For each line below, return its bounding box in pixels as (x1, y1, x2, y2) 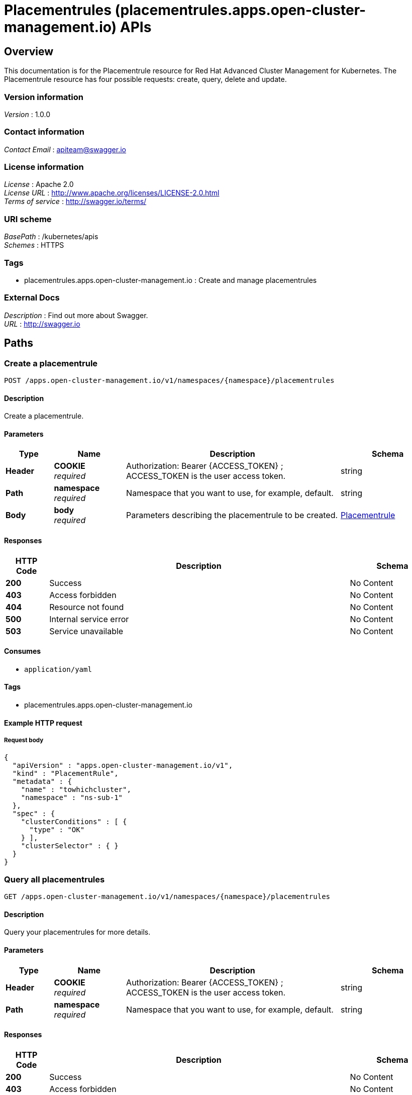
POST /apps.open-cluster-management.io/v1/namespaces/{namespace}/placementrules (4, 376, 335, 384)
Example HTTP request (4, 718, 82, 727)
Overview (4, 45, 54, 58)
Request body (4, 736, 44, 744)
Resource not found (49, 602, 124, 612)
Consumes (4, 647, 41, 656)
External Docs (4, 292, 60, 303)
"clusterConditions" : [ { (21, 818, 127, 826)
